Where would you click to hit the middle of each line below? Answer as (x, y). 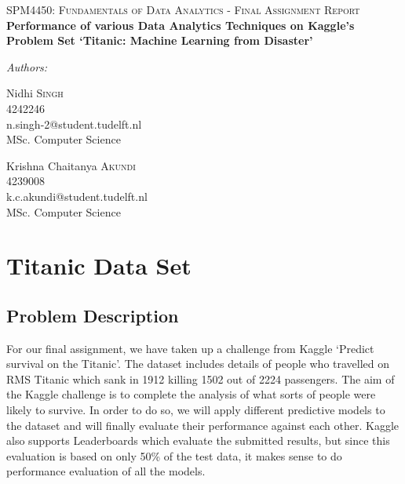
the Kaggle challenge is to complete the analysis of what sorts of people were (191, 394)
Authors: (27, 66)
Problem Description (93, 315)
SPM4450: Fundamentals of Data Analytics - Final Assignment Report (183, 9)
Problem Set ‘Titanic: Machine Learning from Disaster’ (160, 40)
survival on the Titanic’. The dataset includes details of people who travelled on (198, 364)
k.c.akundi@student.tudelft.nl (77, 196)
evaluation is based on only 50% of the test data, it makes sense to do (174, 455)
